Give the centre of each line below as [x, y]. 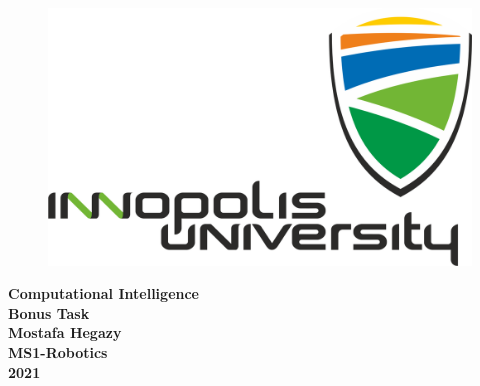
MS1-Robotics [58, 351]
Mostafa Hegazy [65, 332]
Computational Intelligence [103, 293]
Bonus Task [49, 312]
